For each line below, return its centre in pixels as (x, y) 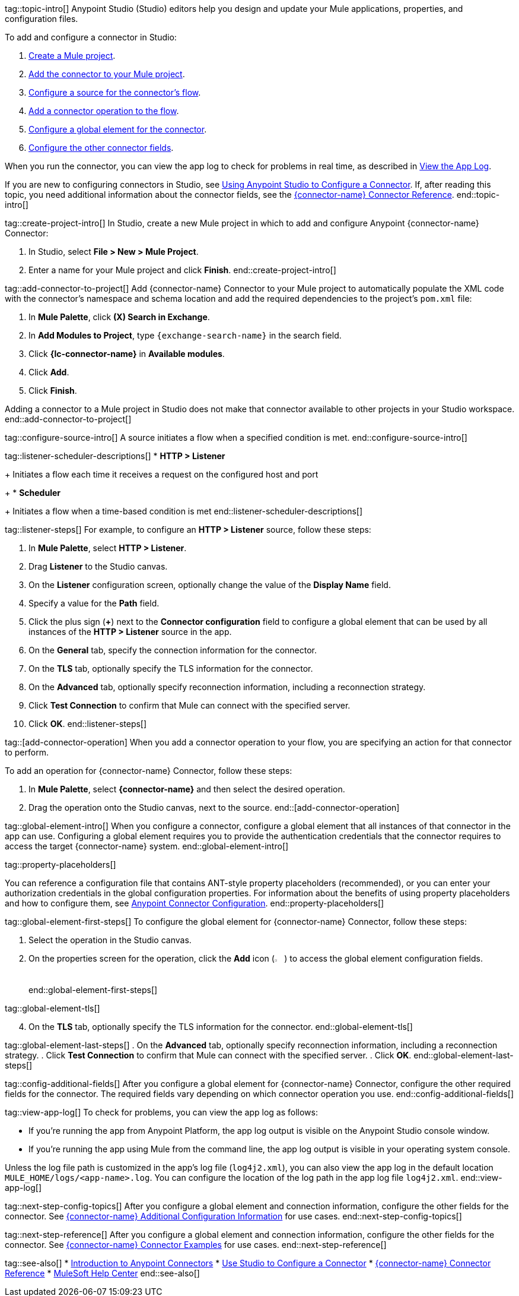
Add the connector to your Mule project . (107, 74)
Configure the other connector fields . (101, 148)
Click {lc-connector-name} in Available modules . (127, 354)
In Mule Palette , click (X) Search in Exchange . (119, 317)
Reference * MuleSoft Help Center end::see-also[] (102, 1273)
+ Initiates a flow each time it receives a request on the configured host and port (162, 474)
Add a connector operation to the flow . (104, 111)
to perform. (27, 752)
